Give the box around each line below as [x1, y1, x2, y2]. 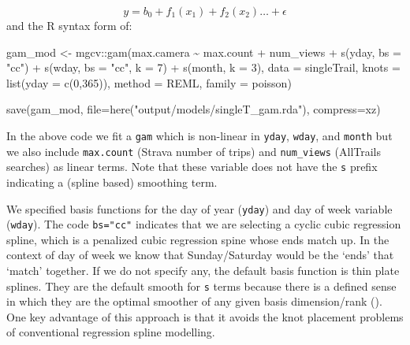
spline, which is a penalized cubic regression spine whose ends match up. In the [6, 231, 389, 247]
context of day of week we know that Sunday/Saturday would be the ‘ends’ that [6, 247, 394, 263]
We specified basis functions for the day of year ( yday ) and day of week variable [6, 200, 393, 217]
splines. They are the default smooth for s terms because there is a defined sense [6, 277, 397, 294]
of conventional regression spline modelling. [6, 324, 215, 340]
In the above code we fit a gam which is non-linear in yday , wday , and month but [6, 127, 393, 143]
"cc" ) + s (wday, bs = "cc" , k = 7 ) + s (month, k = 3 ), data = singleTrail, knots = [6, 59, 401, 76]
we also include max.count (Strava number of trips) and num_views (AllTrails [6, 143, 382, 159]
